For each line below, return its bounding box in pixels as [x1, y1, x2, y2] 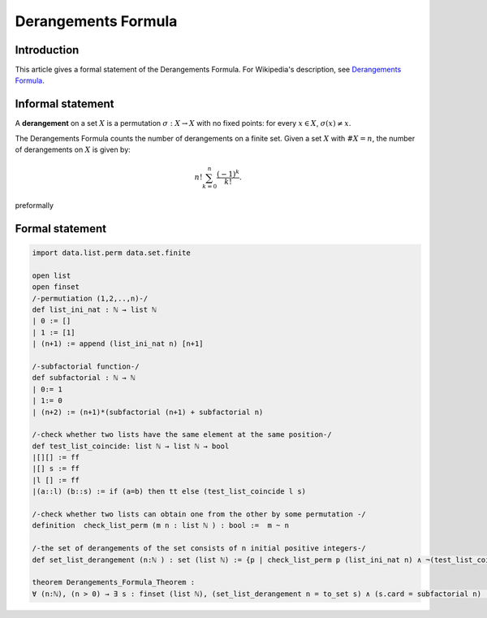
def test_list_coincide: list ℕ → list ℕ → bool [32, 441, 230, 451]
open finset [32, 283, 80, 292]
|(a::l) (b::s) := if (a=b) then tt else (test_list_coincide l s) [32, 487, 307, 496]
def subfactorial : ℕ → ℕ [32, 374, 136, 382]
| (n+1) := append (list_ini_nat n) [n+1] [32, 339, 204, 348]
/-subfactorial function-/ [32, 361, 140, 371]
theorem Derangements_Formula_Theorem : [32, 577, 195, 587]
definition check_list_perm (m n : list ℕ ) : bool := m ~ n [32, 521, 290, 530]
